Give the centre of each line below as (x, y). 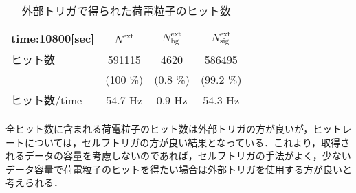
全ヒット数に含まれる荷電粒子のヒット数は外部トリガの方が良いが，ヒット (174, 128)
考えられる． (34, 182)
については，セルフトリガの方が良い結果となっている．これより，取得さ (187, 142)
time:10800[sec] (53, 38)
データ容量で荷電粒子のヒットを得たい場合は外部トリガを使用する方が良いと (179, 169)
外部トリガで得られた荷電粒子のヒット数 (126, 11)
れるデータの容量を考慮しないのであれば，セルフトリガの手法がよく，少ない (178, 156)
